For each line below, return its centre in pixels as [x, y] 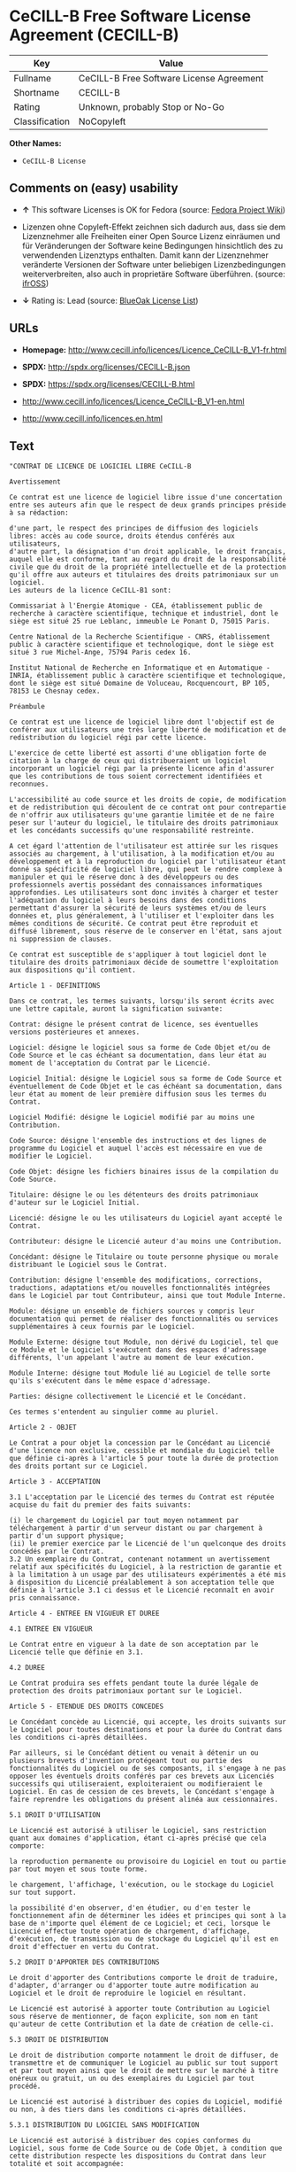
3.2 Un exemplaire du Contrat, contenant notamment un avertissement [140, 1559]
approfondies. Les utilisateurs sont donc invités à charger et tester [144, 893]
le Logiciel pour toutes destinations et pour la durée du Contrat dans [146, 1730]
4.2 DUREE [27, 1668]
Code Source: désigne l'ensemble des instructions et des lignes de [138, 1141]
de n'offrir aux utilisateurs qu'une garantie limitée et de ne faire [142, 815]
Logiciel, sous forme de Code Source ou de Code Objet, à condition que [146, 2149]
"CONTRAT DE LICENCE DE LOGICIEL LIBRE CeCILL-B [100, 467]
